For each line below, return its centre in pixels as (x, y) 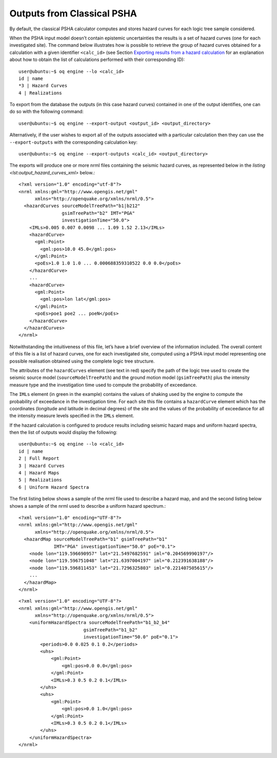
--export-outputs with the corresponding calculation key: (74, 142)
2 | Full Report (39, 458)
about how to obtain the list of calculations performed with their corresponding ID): (97, 59)
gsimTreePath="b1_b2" (111, 630)
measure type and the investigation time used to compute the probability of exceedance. (103, 385)
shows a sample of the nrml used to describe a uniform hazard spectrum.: (88, 506)
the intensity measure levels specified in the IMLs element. (72, 416)
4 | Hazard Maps (39, 473)
